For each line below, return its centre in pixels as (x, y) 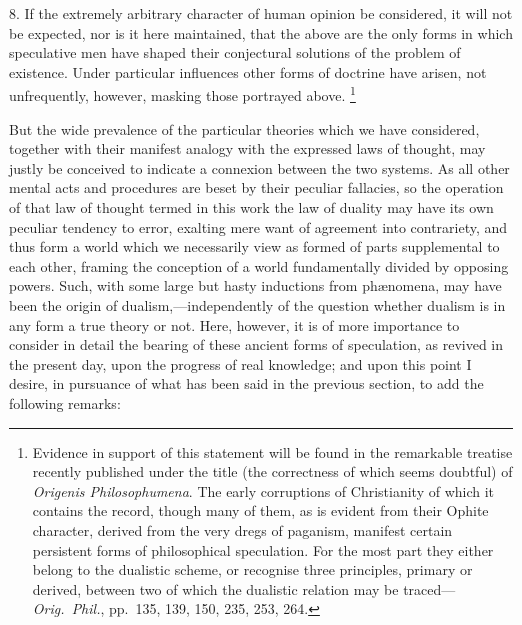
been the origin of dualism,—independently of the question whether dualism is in (257, 304)
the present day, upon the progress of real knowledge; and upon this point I (240, 363)
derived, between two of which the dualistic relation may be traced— (244, 588)
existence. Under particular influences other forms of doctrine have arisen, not (248, 71)
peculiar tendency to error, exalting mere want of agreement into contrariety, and (258, 226)
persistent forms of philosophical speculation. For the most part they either (263, 549)
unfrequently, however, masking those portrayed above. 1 (182, 94)
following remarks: (65, 402)
